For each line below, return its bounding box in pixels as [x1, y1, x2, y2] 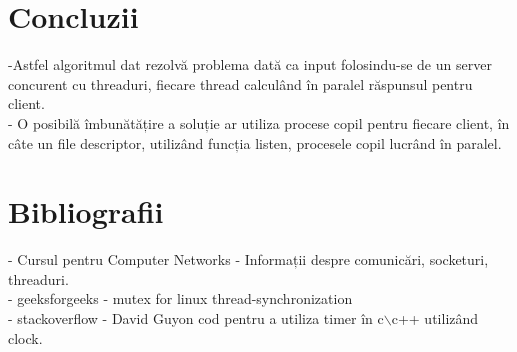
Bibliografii [8, 191, 164, 232]
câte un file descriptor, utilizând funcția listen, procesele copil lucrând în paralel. [8, 132, 502, 153]
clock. [8, 327, 43, 348]
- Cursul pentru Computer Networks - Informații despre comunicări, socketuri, [8, 249, 489, 270]
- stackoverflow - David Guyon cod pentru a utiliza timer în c [8, 308, 384, 328]
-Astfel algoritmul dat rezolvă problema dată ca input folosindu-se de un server [8, 54, 492, 75]
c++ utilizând [391, 308, 479, 328]
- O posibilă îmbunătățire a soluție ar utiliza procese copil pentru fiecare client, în [8, 112, 510, 133]
